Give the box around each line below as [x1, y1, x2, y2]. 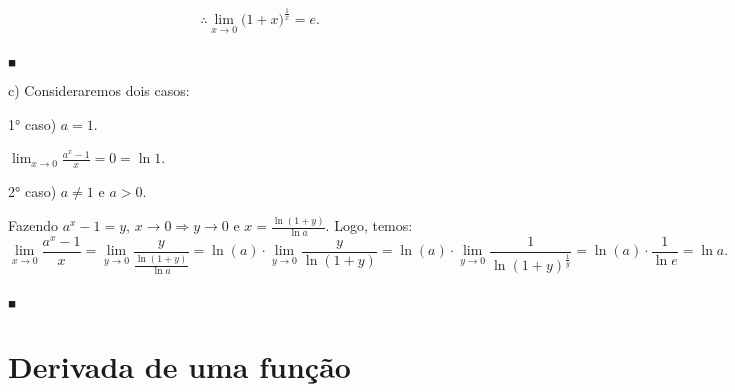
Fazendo [8, 215, 58, 236]
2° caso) [8, 181, 57, 202]
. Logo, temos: [325, 215, 413, 236]
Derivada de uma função [8, 346, 351, 387]
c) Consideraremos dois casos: [8, 80, 190, 101]
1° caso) [8, 113, 57, 134]
